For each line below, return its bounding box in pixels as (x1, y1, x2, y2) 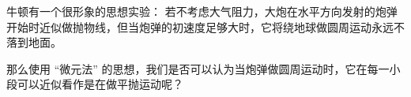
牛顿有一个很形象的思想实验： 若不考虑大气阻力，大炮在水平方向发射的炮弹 (6, 3, 398, 19)
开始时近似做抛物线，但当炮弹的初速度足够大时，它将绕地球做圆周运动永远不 (6, 18, 405, 35)
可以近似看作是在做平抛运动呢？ (17, 76, 183, 92)
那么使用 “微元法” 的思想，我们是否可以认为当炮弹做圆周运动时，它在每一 (6, 60, 390, 76)
